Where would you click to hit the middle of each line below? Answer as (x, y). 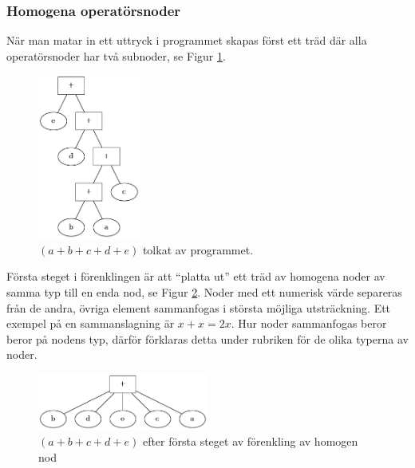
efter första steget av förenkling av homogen (250, 440)
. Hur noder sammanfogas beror (309, 323)
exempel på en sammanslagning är (91, 323)
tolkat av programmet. (198, 249)
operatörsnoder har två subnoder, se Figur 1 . (116, 55)
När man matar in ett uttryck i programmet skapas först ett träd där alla (187, 40)
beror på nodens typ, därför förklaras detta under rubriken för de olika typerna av (207, 338)
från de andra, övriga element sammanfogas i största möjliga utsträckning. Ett (199, 307)
